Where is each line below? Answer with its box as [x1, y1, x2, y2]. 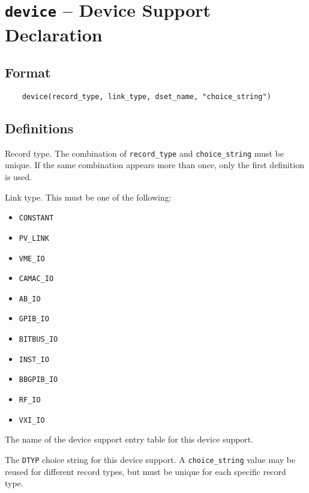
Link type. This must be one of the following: [5, 190, 172, 203]
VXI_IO [19, 416, 45, 425]
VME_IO [19, 254, 45, 263]
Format [5, 63, 51, 82]
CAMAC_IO [19, 274, 54, 283]
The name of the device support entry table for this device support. [5, 433, 254, 446]
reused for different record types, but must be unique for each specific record [5, 465, 286, 477]
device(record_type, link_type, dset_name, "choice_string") [22, 92, 271, 101]
